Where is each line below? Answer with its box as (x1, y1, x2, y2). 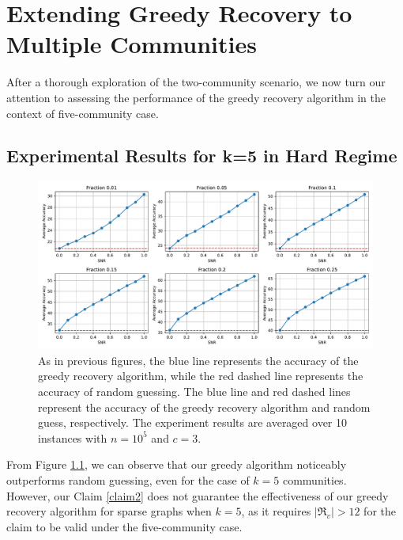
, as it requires (241, 503, 311, 519)
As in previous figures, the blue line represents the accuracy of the (38, 352, 359, 368)
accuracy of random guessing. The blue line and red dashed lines (38, 383, 351, 400)
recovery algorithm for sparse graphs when (6, 503, 212, 519)
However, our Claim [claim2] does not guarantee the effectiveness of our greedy (6, 487, 389, 504)
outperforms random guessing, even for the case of (6, 472, 250, 489)
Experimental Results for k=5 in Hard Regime (6, 143, 397, 168)
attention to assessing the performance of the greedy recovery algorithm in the (6, 89, 386, 105)
